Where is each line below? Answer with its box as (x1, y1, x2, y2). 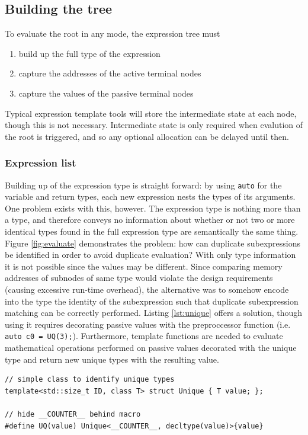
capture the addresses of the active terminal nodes (18, 67, 201, 79)
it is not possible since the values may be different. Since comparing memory (5, 260, 283, 272)
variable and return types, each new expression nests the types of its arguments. (5, 190, 296, 203)
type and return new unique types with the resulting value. (5, 353, 219, 365)
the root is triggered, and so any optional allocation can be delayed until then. (5, 130, 289, 142)
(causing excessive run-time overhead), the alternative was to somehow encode (5, 283, 289, 295)
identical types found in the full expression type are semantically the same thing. (5, 225, 299, 238)
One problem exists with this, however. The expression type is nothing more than (5, 201, 301, 214)
